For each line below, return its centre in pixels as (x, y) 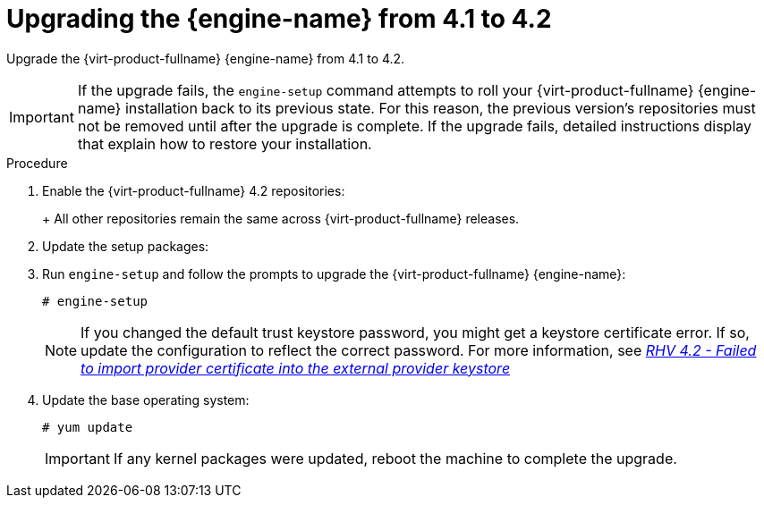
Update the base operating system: (146, 400)
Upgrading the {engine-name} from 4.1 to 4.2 (279, 19)
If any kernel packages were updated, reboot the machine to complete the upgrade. (395, 458)
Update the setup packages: (126, 246)
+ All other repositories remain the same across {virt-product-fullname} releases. (281, 218)
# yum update (88, 427)
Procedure (37, 163)
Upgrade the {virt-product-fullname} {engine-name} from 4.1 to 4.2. (206, 58)
